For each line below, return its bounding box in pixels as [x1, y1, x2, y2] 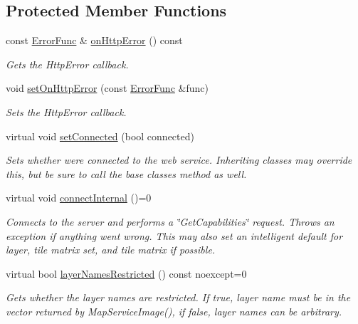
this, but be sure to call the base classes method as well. [6, 166, 247, 181]
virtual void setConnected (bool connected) [6, 128, 194, 143]
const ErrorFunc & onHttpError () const [6, 33, 183, 48]
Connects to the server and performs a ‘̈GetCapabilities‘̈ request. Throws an [6, 214, 335, 229]
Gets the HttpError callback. [6, 56, 129, 71]
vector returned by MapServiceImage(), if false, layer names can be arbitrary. [6, 303, 342, 318]
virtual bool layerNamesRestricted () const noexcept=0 [6, 266, 247, 281]
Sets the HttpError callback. [6, 104, 127, 119]
